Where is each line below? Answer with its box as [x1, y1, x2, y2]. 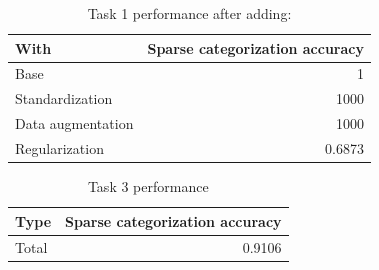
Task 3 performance [87, 176, 209, 197]
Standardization [15, 88, 113, 109]
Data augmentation [15, 113, 134, 134]
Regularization [15, 137, 104, 158]
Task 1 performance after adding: [87, 3, 292, 23]
